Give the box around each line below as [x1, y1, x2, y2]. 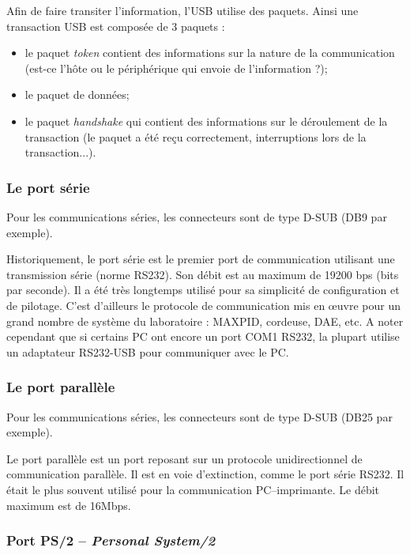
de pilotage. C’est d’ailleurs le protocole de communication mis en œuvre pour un [6, 296, 401, 313]
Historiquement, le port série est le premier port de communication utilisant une [6, 251, 395, 267]
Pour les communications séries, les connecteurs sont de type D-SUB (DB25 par [6, 408, 393, 425]
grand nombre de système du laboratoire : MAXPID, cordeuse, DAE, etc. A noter [6, 312, 404, 329]
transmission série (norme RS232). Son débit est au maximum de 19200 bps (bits [6, 266, 399, 282]
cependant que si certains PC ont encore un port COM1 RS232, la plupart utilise [6, 328, 400, 345]
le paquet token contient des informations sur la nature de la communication [24, 44, 395, 61]
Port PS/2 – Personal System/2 [6, 530, 216, 550]
